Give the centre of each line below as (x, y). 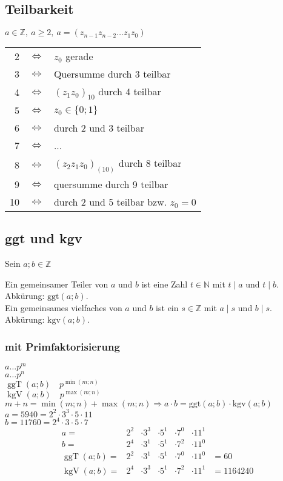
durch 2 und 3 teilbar (99, 128)
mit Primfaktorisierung (62, 346)
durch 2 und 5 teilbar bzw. (110, 201)
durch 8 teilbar (150, 163)
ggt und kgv (44, 238)
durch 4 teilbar (130, 92)
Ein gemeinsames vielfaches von (64, 307)
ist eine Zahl (165, 284)
